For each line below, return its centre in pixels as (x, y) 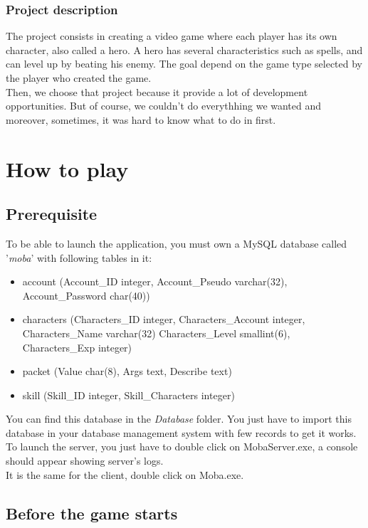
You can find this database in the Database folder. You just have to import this (179, 419)
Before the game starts (92, 513)
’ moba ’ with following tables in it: (79, 257)
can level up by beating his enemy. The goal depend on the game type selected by (184, 64)
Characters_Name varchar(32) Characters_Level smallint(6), (156, 333)
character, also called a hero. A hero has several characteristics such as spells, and (184, 49)
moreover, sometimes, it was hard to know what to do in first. (141, 119)
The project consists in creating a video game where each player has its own (172, 36)
